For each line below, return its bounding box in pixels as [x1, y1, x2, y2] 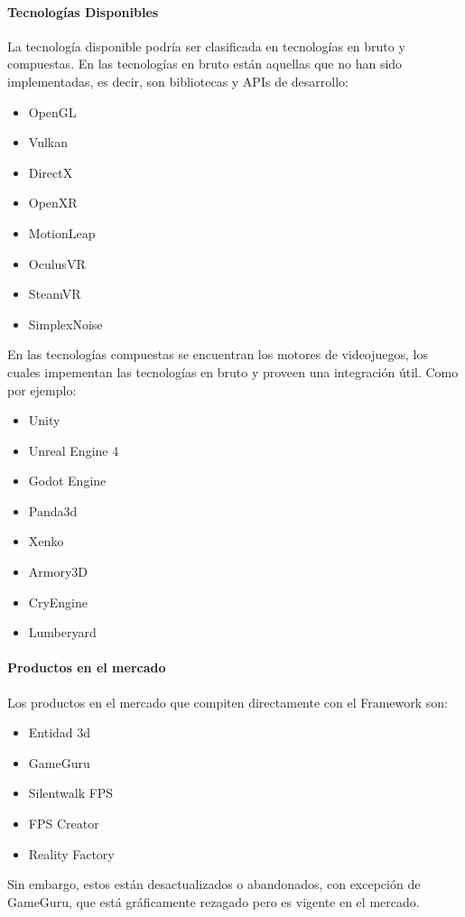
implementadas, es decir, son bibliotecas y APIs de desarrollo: [7, 71, 349, 90]
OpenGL [28, 102, 77, 121]
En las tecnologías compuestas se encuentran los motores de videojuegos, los [7, 345, 429, 364]
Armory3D [28, 562, 88, 581]
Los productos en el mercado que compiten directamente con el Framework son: [7, 692, 449, 711]
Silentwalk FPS [28, 783, 114, 802]
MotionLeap [28, 223, 96, 242]
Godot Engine [28, 471, 107, 490]
